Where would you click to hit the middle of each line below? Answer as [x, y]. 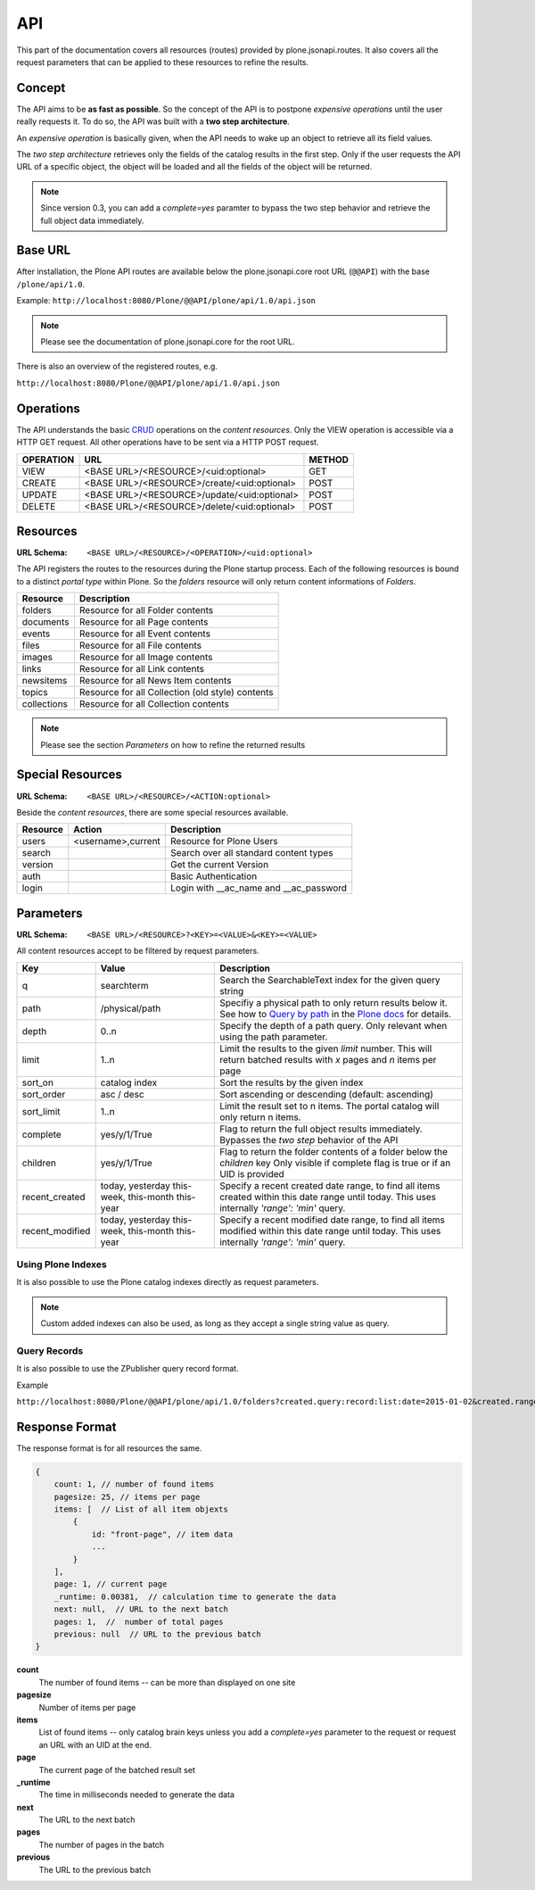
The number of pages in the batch [102, 1844]
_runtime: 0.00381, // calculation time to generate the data [195, 1596]
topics [35, 692]
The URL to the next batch [87, 1820]
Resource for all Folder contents [146, 610]
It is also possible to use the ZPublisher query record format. [128, 1369]
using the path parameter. [274, 1037]
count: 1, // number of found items [134, 1484]
